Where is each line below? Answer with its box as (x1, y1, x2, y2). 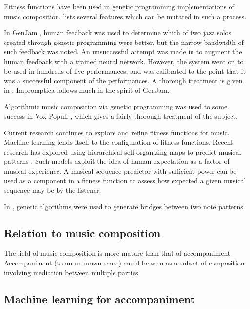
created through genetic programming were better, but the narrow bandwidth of (4, 37, 244, 47)
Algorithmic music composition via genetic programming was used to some (4, 101, 228, 111)
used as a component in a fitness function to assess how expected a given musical (4, 175, 246, 185)
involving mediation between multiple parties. (4, 267, 140, 277)
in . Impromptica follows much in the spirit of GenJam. (4, 85, 170, 95)
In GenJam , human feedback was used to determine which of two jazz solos (4, 27, 231, 38)
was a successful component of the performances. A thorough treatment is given (4, 75, 243, 86)
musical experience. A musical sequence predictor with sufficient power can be (4, 165, 237, 176)
